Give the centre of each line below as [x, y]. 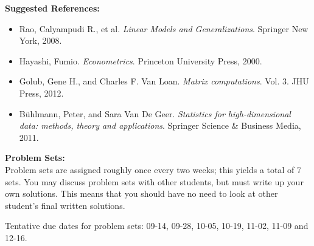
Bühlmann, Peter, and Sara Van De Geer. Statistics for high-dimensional [155, 113]
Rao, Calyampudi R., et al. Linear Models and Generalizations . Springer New [164, 28]
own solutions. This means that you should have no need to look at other [141, 193]
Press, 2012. [41, 93]
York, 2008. [40, 40]
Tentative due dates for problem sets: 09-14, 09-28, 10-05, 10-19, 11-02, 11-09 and [157, 226]
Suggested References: [52, 8]
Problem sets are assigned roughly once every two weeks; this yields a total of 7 [153, 169]
